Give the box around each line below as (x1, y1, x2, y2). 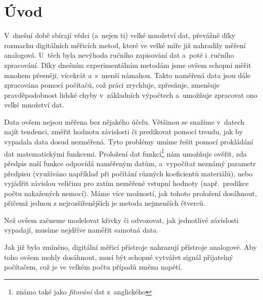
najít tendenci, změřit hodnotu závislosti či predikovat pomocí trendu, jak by (4, 126, 243, 137)
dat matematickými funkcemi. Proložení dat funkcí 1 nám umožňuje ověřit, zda (4, 146, 247, 159)
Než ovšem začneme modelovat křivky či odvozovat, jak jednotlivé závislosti (4, 214, 239, 225)
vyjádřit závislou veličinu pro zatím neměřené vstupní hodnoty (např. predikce (4, 178, 249, 189)
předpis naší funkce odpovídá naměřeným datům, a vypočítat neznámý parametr (4, 158, 256, 168)
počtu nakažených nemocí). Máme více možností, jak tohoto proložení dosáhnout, (4, 188, 257, 198)
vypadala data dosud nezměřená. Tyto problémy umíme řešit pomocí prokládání (4, 136, 253, 147)
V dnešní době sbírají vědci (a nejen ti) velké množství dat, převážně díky (4, 30, 236, 41)
